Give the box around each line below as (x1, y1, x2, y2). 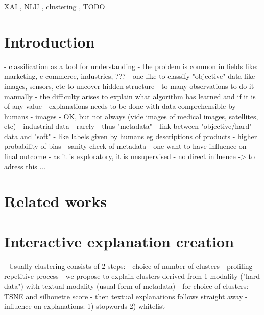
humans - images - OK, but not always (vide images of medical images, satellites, (4, 110, 258, 121)
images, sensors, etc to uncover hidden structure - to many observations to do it (4, 80, 254, 91)
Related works (4, 191, 107, 212)
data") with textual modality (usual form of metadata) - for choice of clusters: (4, 280, 249, 291)
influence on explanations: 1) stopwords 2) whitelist (4, 301, 165, 311)
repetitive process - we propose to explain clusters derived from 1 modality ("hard (4, 271, 260, 281)
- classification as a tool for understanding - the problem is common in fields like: (4, 60, 258, 71)
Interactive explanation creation (4, 231, 234, 252)
